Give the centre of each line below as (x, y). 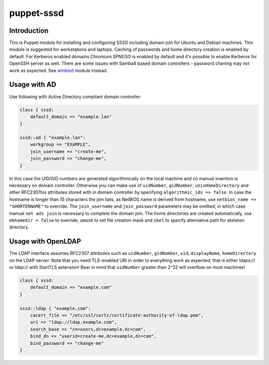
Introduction (29, 31)
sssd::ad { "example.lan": (53, 138)
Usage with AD (33, 85)
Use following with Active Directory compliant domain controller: (75, 97)
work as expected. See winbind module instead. (59, 70)
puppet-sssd (37, 13)
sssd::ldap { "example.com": (55, 308)
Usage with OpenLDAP (45, 242)
